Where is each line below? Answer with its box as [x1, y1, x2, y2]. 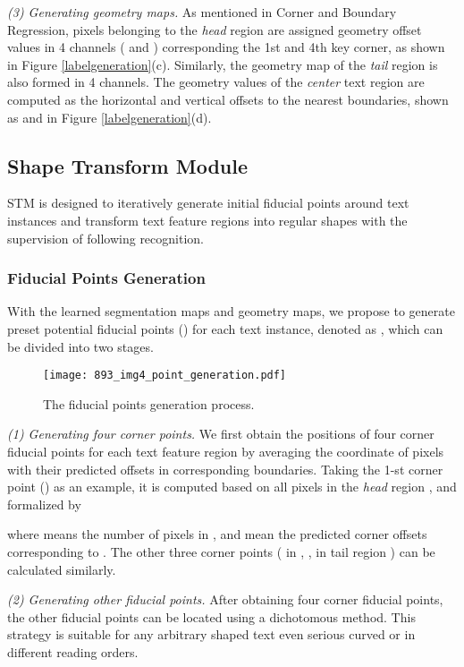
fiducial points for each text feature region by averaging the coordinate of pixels [7, 441, 444, 460]
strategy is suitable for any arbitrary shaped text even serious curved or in [7, 625, 416, 644]
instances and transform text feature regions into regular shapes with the [7, 210, 408, 229]
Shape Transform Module [7, 151, 249, 179]
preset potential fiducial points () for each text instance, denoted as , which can [7, 319, 443, 338]
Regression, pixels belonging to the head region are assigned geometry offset [7, 20, 422, 38]
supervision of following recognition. [7, 228, 204, 247]
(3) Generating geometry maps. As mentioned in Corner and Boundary [7, 3, 397, 21]
